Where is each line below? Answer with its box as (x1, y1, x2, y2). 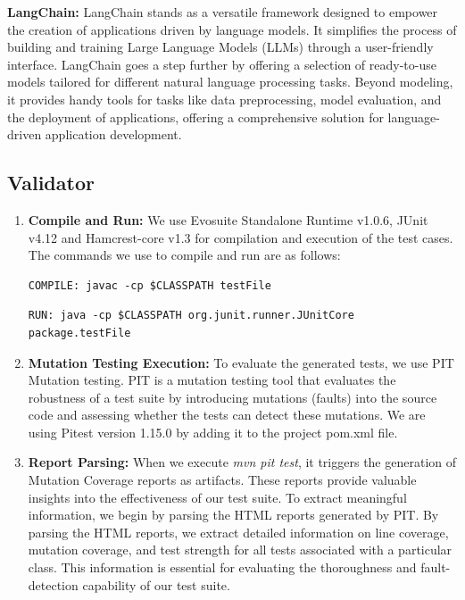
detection (28, 575, 79, 594)
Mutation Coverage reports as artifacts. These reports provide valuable (28, 471, 417, 489)
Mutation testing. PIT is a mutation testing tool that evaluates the (28, 371, 396, 389)
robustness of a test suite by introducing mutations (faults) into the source (28, 387, 437, 406)
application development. (45, 125, 182, 144)
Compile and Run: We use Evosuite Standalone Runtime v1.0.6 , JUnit (28, 210, 428, 229)
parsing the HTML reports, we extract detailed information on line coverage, (28, 522, 449, 541)
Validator (7, 169, 95, 196)
